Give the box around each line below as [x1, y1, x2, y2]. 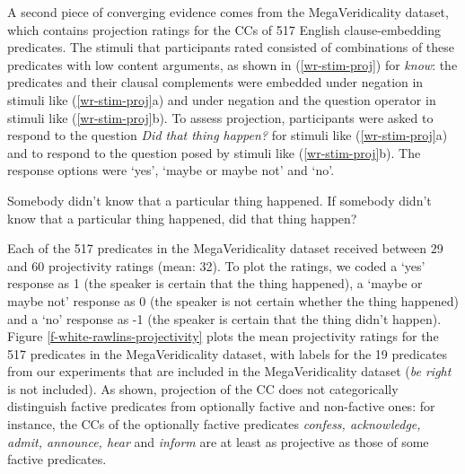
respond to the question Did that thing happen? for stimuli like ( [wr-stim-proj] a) [7, 126, 448, 145]
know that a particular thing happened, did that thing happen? [7, 208, 357, 227]
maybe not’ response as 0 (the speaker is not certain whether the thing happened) [7, 291, 459, 310]
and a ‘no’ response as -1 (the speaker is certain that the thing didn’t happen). [7, 309, 442, 328]
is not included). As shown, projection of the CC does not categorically [7, 379, 399, 398]
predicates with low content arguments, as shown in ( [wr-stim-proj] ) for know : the [7, 55, 458, 74]
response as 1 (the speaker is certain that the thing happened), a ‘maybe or [7, 274, 423, 293]
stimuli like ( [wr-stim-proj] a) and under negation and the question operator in [7, 90, 436, 109]
